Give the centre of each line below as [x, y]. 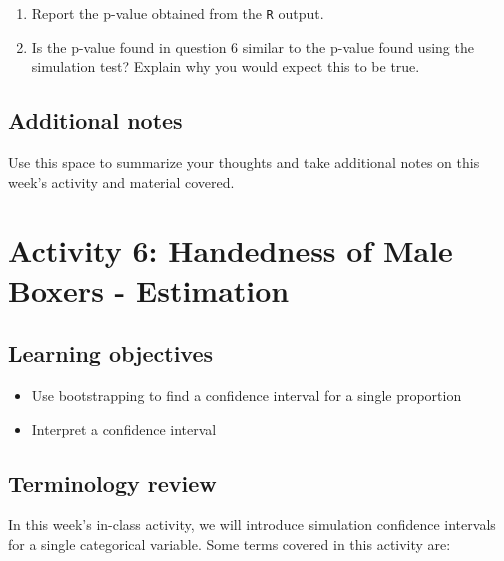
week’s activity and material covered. [121, 181]
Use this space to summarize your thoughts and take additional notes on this [244, 162]
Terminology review [112, 482]
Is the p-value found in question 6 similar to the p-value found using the [252, 46]
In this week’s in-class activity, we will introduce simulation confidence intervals [252, 524]
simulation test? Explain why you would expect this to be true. [225, 66]
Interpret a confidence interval [124, 428]
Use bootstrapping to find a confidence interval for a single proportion [246, 395]
